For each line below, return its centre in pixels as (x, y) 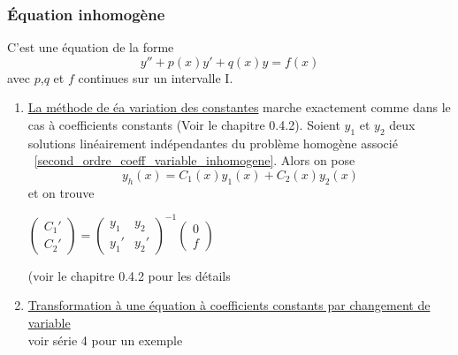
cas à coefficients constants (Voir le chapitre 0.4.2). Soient (184, 125)
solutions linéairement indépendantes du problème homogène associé (213, 143)
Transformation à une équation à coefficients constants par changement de (229, 305)
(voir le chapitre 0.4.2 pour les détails (129, 275)
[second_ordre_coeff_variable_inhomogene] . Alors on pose (195, 160)
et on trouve (61, 192)
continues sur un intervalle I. (156, 77)
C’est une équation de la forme (91, 47)
